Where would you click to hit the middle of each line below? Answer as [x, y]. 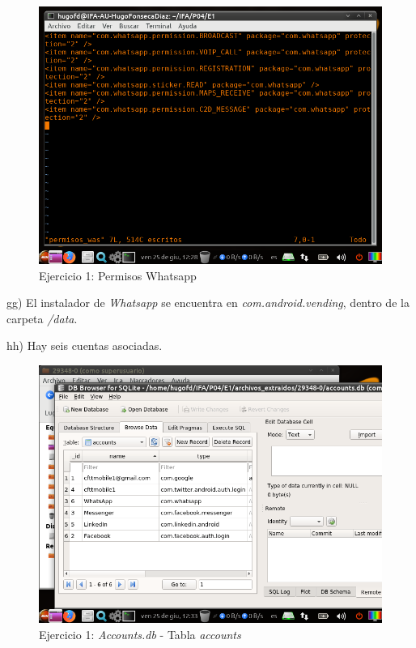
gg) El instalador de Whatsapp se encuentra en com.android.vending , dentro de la [208, 303]
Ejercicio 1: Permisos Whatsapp [118, 275]
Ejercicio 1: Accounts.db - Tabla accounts [140, 634]
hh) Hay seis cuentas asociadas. [85, 345]
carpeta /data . [42, 318]
